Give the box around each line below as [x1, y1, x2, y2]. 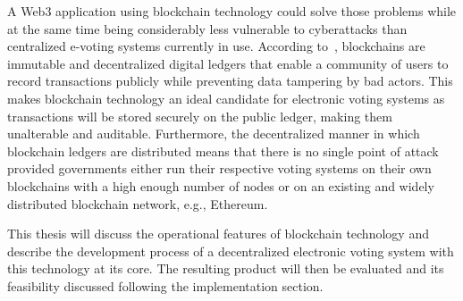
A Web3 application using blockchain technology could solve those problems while [7, 2, 457, 20]
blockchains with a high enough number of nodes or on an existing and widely [7, 176, 434, 195]
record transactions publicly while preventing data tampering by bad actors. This [7, 71, 453, 90]
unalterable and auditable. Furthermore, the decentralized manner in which [7, 124, 420, 143]
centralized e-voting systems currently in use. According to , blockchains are [7, 37, 425, 55]
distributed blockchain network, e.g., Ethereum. [7, 194, 268, 213]
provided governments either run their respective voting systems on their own [7, 159, 432, 178]
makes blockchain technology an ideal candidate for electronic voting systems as [7, 88, 445, 107]
